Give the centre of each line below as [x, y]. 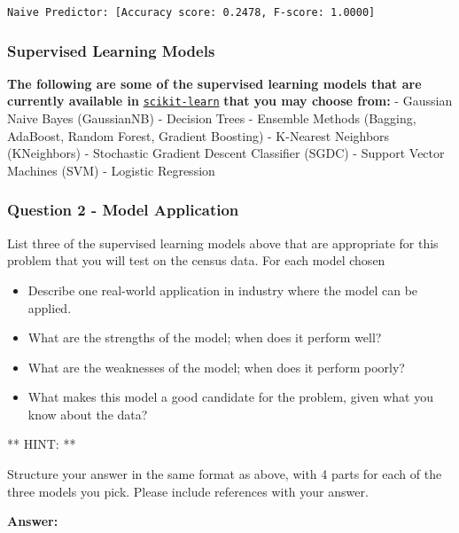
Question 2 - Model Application [123, 210]
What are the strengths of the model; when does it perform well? [205, 337]
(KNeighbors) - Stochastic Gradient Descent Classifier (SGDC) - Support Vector [226, 153]
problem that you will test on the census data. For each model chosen [196, 260]
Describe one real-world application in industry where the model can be [223, 290]
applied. [50, 307]
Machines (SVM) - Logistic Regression [111, 170]
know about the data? [88, 414]
